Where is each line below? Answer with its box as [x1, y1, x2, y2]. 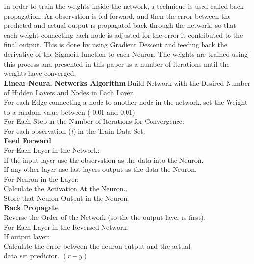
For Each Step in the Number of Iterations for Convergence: [4, 116, 184, 126]
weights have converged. [4, 68, 76, 78]
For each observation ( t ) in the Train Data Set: [4, 125, 145, 136]
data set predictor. [4, 250, 59, 261]
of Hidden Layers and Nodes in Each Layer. [4, 87, 135, 97]
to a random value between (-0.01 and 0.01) [4, 106, 135, 117]
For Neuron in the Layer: [4, 173, 79, 184]
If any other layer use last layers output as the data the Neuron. [4, 164, 197, 174]
